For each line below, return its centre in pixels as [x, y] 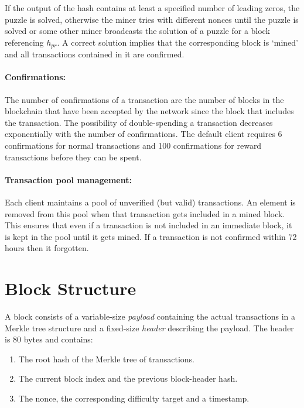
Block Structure [71, 288]
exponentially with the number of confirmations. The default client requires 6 [144, 134]
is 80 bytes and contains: [49, 339]
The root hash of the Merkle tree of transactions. [107, 359]
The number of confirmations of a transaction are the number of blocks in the [144, 99]
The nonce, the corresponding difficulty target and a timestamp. [134, 398]
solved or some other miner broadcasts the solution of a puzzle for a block [137, 31]
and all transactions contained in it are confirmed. [95, 54]
